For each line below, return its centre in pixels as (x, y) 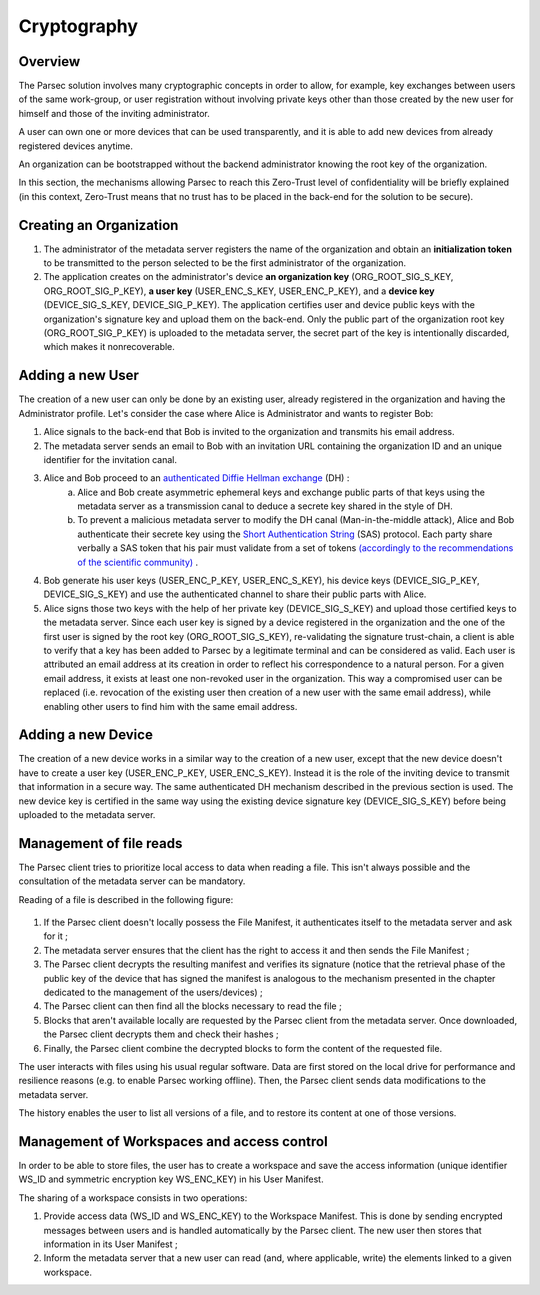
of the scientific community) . (138, 562)
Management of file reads (100, 843)
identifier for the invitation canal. (110, 459)
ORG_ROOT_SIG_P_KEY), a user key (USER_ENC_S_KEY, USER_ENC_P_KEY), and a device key (239, 291)
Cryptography (78, 26)
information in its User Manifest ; (111, 1244)
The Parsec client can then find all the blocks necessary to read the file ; (192, 1006)
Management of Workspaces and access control (173, 1141)
